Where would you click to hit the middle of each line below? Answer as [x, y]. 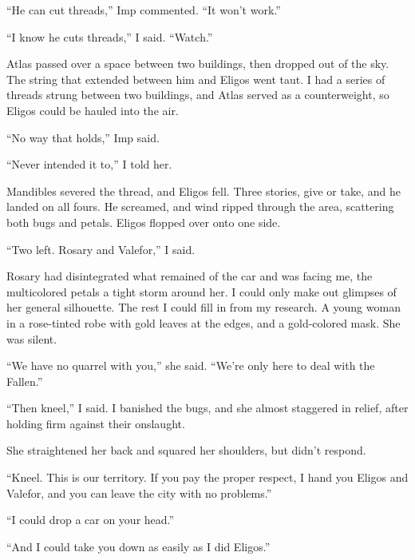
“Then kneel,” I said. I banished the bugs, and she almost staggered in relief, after [207, 408]
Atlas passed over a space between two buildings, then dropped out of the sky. [198, 64]
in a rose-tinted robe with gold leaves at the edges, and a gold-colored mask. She [204, 322]
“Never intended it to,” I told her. [89, 164]
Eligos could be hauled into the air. [93, 110]
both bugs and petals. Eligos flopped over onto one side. [144, 222]
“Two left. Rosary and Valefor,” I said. [101, 249]
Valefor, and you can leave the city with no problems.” [139, 492]
